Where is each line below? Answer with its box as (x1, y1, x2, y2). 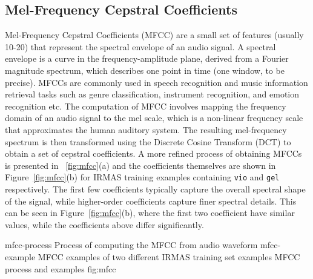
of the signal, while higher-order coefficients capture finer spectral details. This (5, 194, 297, 207)
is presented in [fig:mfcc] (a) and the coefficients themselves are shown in (5, 159, 276, 171)
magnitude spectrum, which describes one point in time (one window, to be (5, 64, 285, 76)
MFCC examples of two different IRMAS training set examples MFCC (38, 250, 300, 263)
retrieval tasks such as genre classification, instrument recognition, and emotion (5, 88, 300, 100)
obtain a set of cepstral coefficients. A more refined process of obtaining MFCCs (5, 147, 302, 160)
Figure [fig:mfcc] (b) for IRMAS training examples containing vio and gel (5, 171, 280, 183)
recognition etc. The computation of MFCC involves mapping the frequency (5, 99, 286, 112)
